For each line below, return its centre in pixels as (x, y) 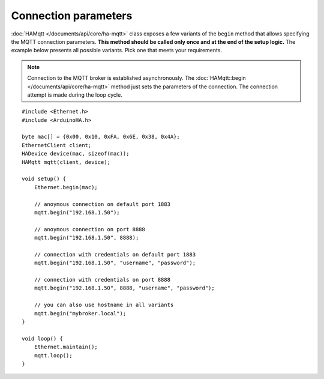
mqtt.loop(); (53, 355)
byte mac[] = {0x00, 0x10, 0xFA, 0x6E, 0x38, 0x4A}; (101, 137)
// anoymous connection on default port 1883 (102, 204)
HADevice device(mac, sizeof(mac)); (76, 154)
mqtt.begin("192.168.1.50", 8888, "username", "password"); (124, 288)
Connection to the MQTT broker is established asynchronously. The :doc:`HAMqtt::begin (136, 78)
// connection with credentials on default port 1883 (115, 254)
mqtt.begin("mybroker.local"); (80, 313)
